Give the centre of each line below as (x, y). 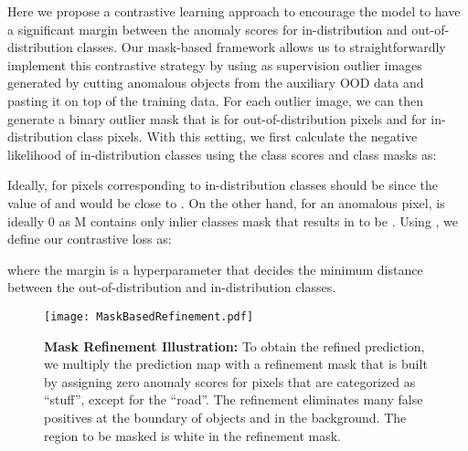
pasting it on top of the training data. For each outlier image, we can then (216, 100)
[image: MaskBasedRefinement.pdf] (149, 316)
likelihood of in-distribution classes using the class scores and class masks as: (222, 154)
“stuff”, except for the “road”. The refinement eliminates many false (234, 399)
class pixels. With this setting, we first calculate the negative (247, 136)
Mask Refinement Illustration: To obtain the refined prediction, (234, 346)
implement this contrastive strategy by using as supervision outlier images (215, 64)
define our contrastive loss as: (90, 239)
